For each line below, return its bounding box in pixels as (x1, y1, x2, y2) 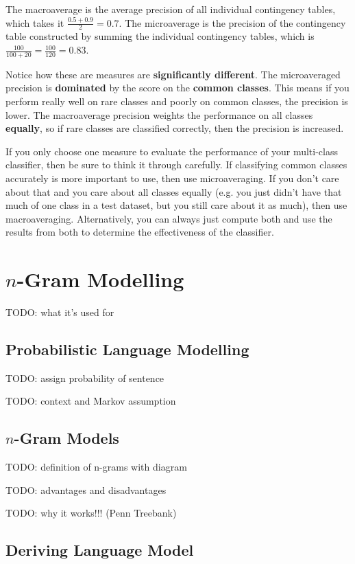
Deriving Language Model (5, 539, 194, 561)
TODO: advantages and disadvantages (5, 482, 167, 497)
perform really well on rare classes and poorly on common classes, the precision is (5, 94, 348, 109)
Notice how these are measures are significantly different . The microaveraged (5, 67, 341, 81)
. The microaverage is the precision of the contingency (119, 15, 346, 30)
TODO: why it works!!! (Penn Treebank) (5, 506, 177, 520)
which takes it (5, 15, 64, 30)
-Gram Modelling (16, 265, 184, 293)
